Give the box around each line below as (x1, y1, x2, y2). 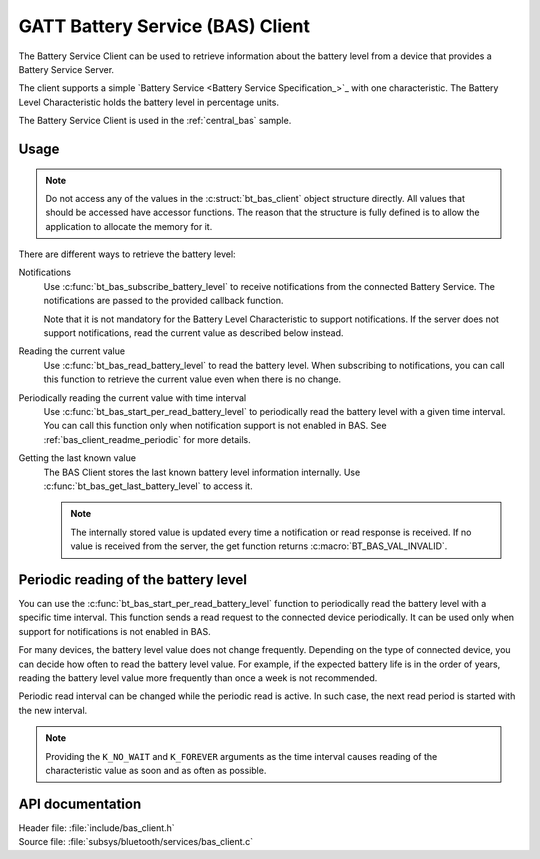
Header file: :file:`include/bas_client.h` (18, 821, 175, 834)
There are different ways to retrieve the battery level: (18, 248, 236, 260)
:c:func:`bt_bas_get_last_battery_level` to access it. (43, 480, 254, 492)
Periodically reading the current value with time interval (18, 391, 247, 404)
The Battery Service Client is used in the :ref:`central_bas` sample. (18, 115, 292, 127)
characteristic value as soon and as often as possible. (45, 764, 267, 776)
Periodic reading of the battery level (18, 571, 247, 588)
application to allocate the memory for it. (45, 220, 213, 232)
